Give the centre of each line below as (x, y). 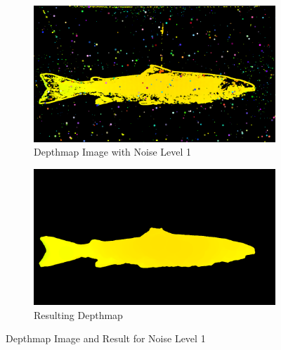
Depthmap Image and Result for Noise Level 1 (106, 338)
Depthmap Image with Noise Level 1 (113, 152)
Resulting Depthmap (78, 314)
